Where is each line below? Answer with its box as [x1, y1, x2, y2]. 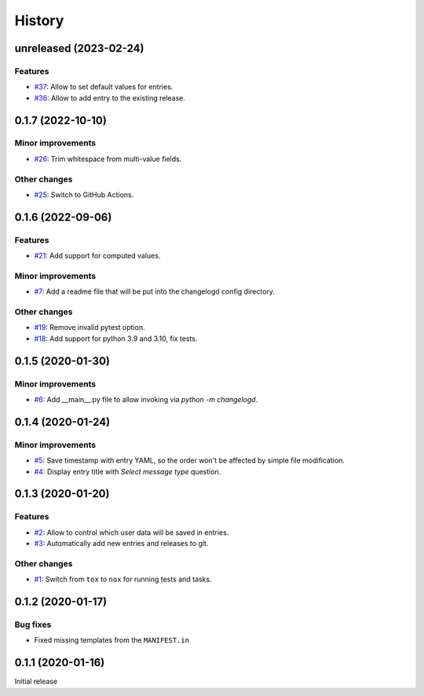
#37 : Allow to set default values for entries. [34, 82, 174, 92]
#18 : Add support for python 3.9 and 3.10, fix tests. [34, 334, 198, 343]
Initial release [14, 676, 58, 687]
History [14, 12, 64, 29]
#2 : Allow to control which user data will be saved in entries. [34, 527, 229, 537]
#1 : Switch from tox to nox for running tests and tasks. [34, 574, 212, 584]
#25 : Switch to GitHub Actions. [34, 190, 134, 200]
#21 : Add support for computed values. [34, 251, 161, 261]
